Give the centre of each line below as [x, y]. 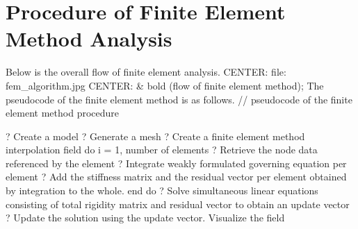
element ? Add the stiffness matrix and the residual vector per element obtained [176, 177]
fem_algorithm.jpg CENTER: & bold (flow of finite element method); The [165, 85]
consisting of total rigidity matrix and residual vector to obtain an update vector [178, 204]
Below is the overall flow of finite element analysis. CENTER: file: [146, 72]
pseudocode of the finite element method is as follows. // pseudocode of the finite [179, 99]
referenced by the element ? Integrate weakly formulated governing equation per [176, 163]
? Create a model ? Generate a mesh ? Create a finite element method [155, 136]
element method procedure [63, 113]
